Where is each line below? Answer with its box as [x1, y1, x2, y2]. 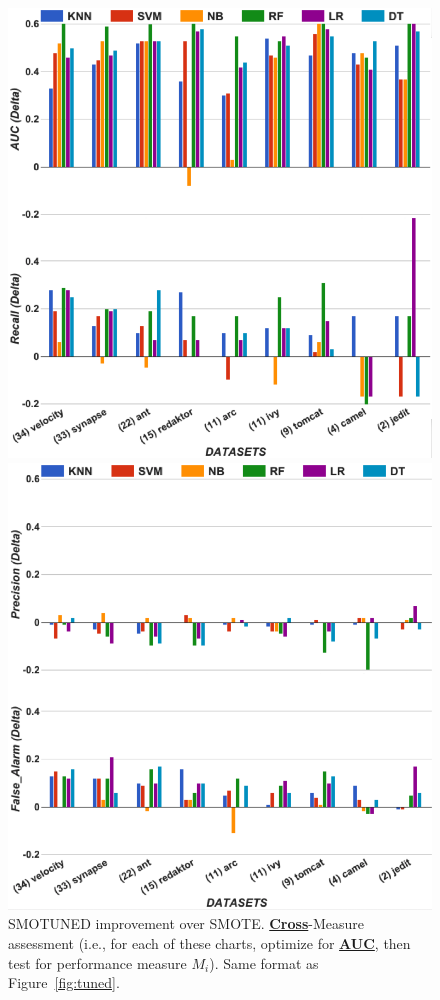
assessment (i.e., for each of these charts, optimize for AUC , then [8, 933, 411, 953]
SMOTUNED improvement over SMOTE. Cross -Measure [8, 913, 365, 934]
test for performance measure [8, 952, 187, 973]
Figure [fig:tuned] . [8, 972, 120, 993]
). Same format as [209, 952, 319, 973]
